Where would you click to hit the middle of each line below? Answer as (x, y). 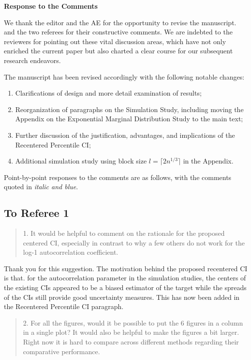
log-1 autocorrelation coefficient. (71, 252)
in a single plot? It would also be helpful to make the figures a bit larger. (131, 332)
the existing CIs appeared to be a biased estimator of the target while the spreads (125, 287)
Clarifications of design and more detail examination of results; (108, 93)
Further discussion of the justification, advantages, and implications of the (125, 135)
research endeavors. (32, 60)
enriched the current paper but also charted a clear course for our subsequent (118, 51)
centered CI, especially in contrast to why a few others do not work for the (134, 242)
